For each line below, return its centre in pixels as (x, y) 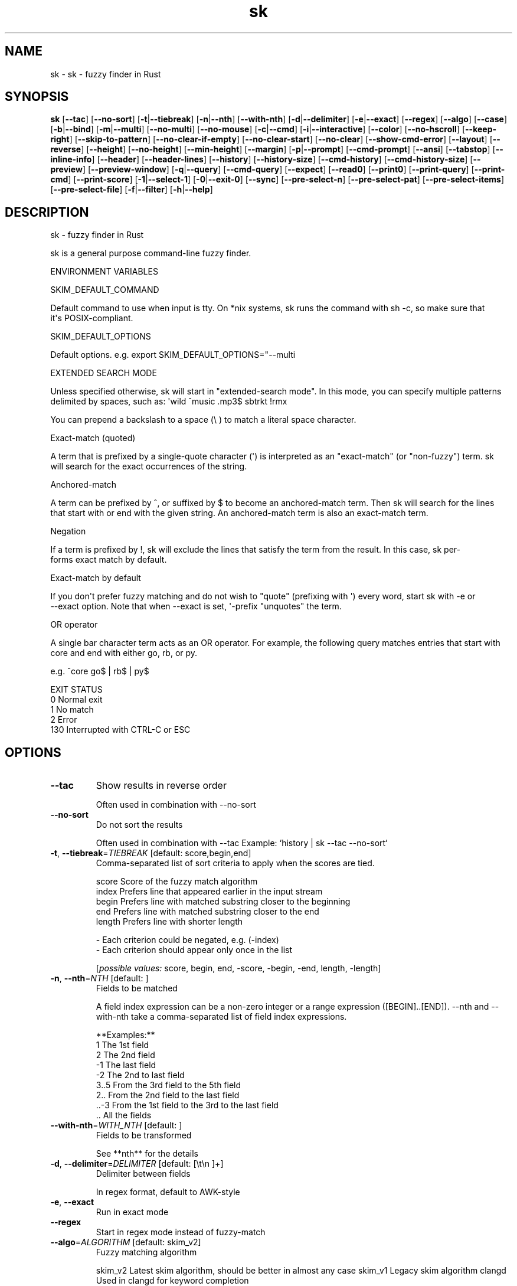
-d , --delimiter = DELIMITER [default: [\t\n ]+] (137, 1164)
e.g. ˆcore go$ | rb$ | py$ (100, 671)
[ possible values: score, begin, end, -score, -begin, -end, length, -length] (238, 968)
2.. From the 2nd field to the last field (168, 1095)
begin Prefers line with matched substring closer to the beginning (223, 902)
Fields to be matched (137, 988)
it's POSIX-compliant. (92, 318)
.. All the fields (124, 1115)
